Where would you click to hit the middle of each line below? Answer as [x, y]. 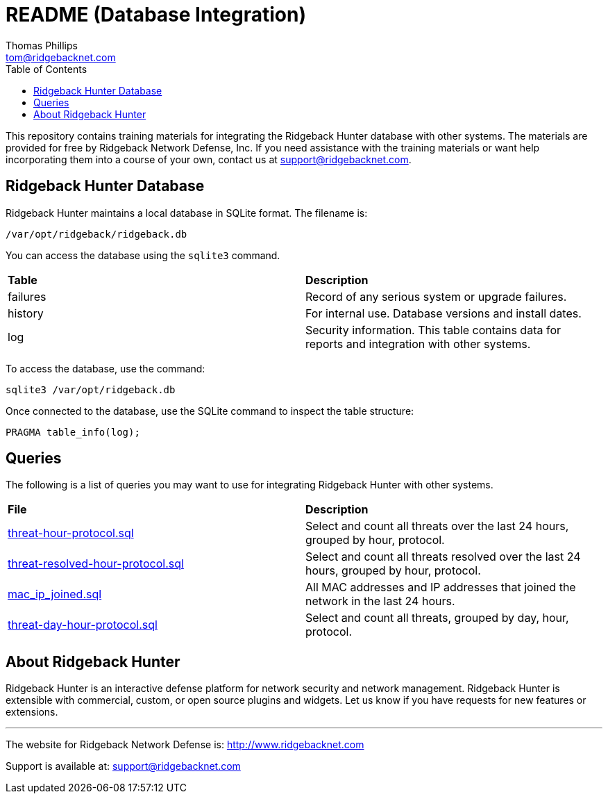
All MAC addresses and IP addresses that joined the [441, 587]
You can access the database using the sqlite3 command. [143, 255]
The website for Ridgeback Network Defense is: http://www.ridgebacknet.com [185, 745]
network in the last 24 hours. [380, 601]
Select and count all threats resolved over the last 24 [443, 557]
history [26, 313]
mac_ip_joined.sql [55, 594]
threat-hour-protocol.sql [71, 533]
